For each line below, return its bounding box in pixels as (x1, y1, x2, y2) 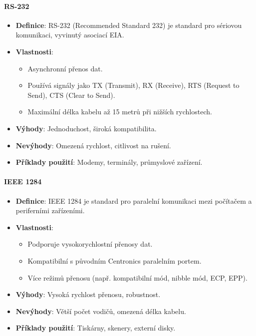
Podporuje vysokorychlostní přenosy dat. (27, 239, 153, 249)
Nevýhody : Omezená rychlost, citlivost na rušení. (15, 140, 171, 150)
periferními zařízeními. (15, 205, 85, 216)
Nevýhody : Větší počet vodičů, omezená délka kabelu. (15, 306, 186, 316)
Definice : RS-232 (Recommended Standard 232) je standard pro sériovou (15, 19, 242, 30)
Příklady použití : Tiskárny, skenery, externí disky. (15, 323, 176, 333)
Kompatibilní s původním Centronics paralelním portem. (27, 255, 202, 266)
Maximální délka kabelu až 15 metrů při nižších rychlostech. (27, 106, 212, 117)
